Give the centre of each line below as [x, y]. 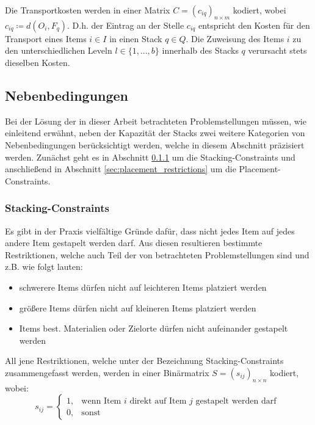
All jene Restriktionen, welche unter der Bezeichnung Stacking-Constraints [144, 361]
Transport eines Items [46, 38]
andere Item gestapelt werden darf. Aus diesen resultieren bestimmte [134, 243]
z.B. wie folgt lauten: [44, 267]
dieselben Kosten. [38, 62]
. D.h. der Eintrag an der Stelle [126, 25]
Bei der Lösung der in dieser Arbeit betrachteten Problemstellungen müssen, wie [156, 121]
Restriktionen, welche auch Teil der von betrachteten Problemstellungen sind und [157, 254]
